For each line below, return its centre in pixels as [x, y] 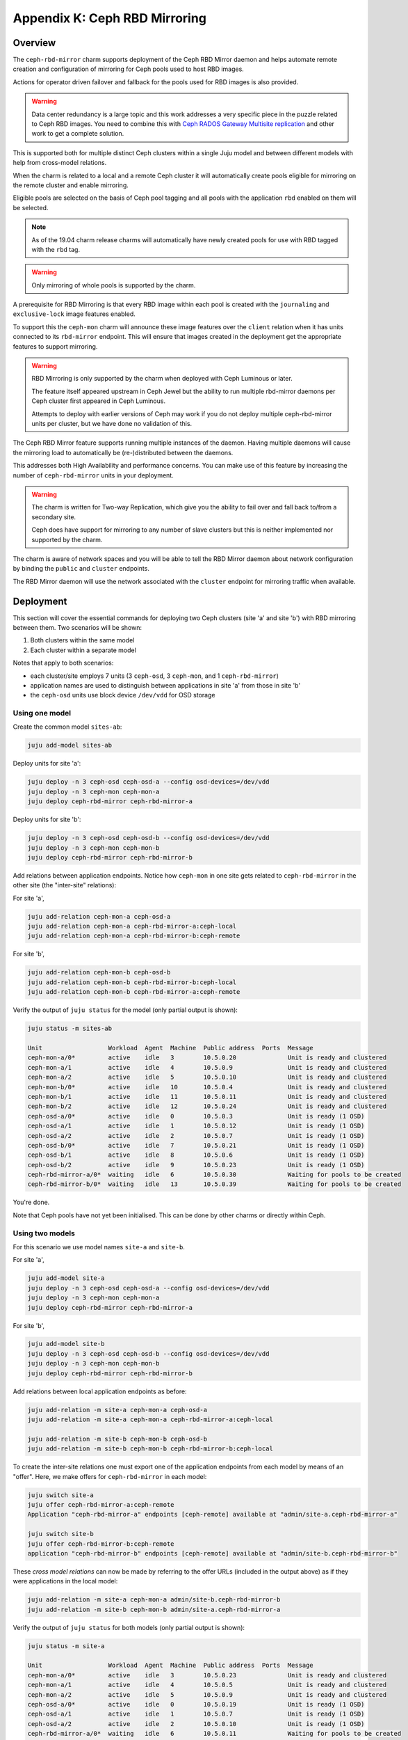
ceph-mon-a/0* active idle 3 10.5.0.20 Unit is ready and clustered [207, 1058]
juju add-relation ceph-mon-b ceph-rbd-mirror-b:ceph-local [132, 982]
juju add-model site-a [66, 1278]
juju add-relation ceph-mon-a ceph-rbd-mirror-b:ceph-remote [134, 936]
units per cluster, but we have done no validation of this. [112, 424]
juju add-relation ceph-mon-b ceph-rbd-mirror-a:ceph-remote [134, 992]
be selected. [31, 207]
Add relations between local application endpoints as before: [100, 1391]
